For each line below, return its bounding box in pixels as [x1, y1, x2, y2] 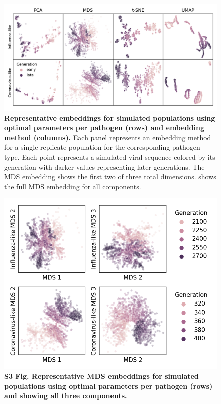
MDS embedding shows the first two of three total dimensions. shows [4, 171, 216, 182]
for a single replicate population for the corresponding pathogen [4, 142, 200, 152]
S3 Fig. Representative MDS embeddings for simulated [4, 371, 199, 381]
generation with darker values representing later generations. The [4, 161, 205, 172]
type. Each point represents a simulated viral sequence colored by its [4, 151, 215, 162]
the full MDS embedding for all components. [4, 181, 141, 191]
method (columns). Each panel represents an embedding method [4, 132, 211, 142]
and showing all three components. [4, 390, 127, 401]
